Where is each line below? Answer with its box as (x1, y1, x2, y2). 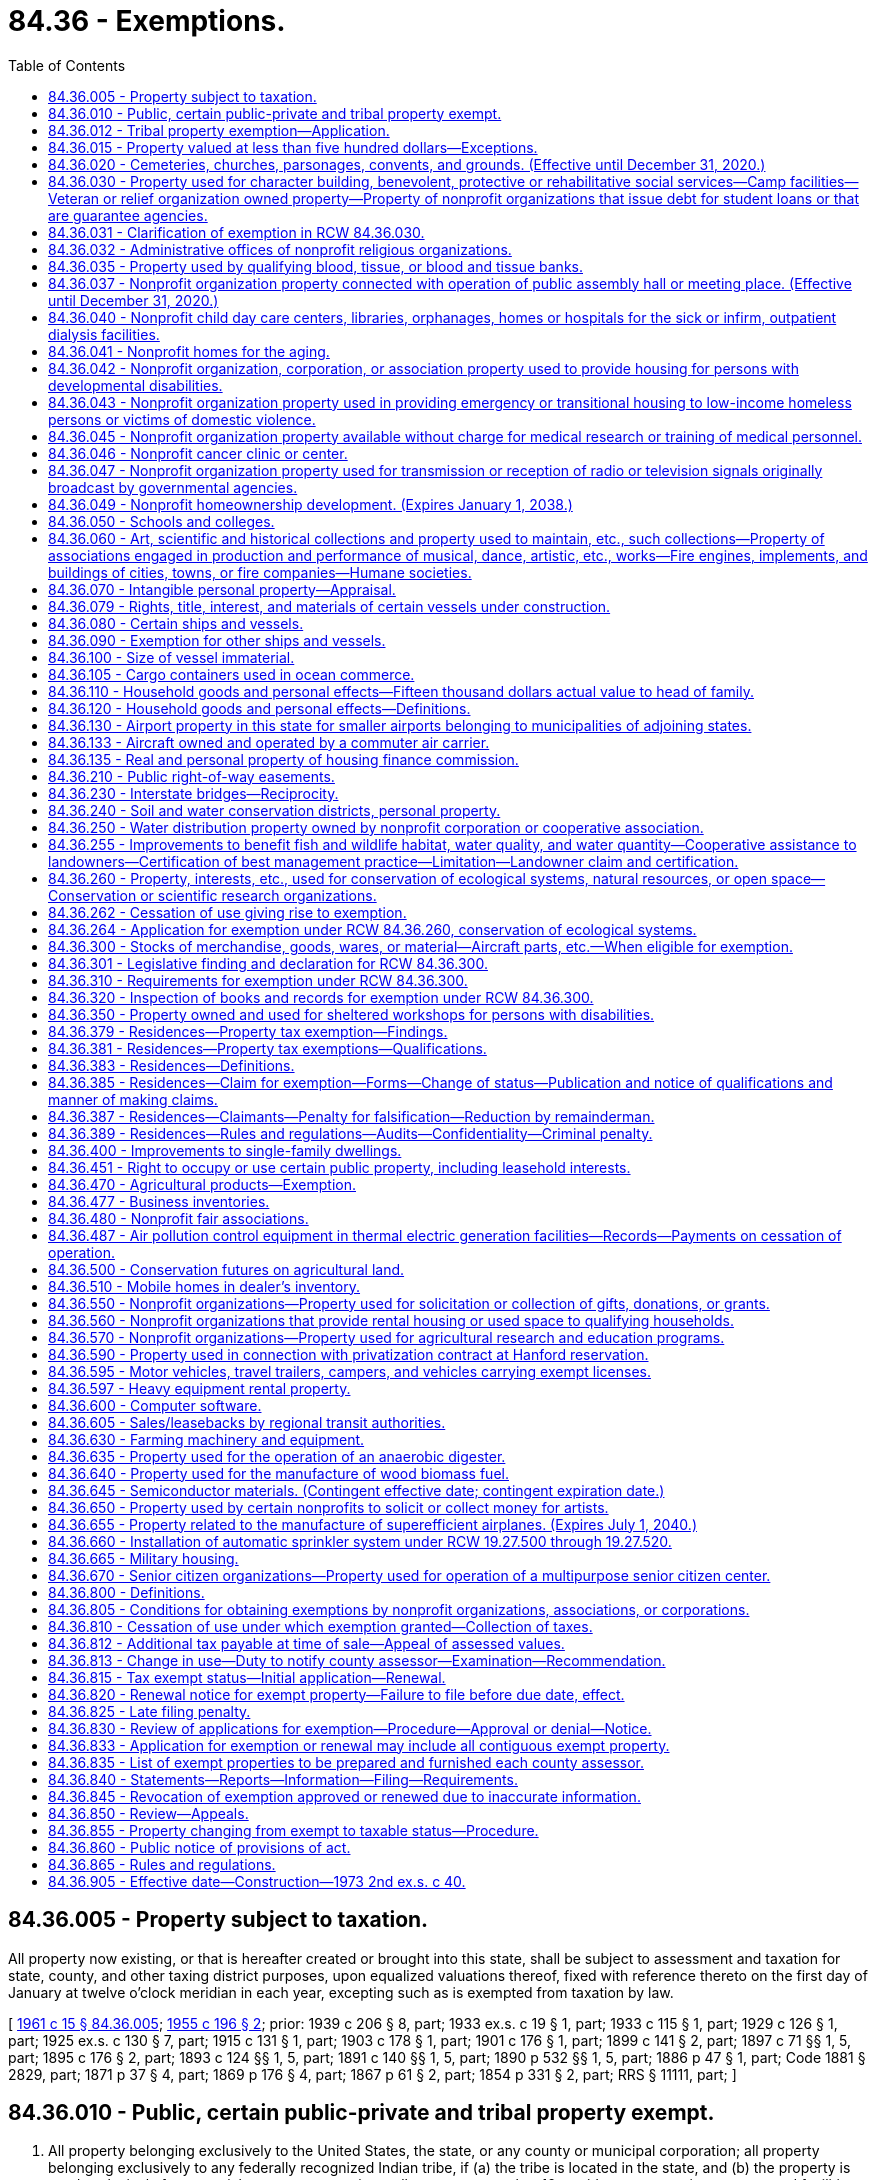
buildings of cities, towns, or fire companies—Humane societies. (48, 563, 472, 581)
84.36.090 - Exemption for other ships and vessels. (48, 631, 386, 649)
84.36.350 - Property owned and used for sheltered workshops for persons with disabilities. (48, 1005, 655, 1023)
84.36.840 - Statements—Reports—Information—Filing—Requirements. (48, 1770, 518, 1788)
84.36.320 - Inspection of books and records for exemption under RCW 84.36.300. (48, 988, 594, 1006)
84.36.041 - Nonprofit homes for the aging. (48, 342, 330, 360)
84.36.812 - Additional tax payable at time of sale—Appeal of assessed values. (48, 1634, 565, 1652)
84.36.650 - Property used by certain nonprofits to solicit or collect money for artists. (48, 1498, 609, 1516)
